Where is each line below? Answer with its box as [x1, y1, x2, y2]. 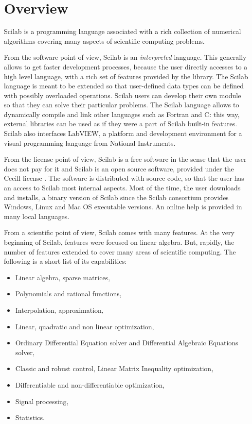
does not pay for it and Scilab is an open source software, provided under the [4, 163, 234, 173]
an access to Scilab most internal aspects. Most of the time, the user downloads [4, 183, 241, 193]
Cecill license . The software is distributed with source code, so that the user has [4, 173, 244, 183]
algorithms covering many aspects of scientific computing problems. [4, 35, 205, 46]
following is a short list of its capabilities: [4, 256, 127, 266]
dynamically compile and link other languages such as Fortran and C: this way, [4, 109, 240, 119]
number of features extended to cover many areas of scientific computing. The [4, 246, 236, 256]
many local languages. [4, 211, 70, 221]
